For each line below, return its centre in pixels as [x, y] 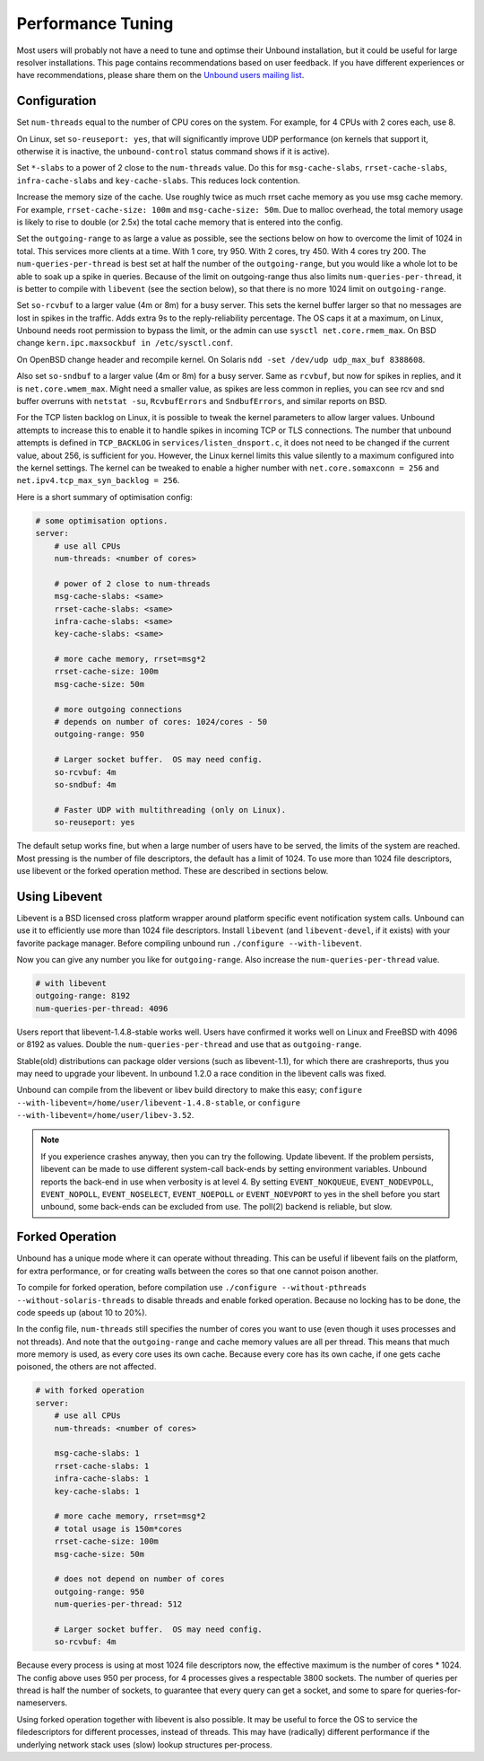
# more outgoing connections [118, 709]
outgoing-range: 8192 [83, 996]
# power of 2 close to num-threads [132, 583]
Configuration [56, 101]
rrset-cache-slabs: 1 [102, 1466]
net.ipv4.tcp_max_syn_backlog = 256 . [98, 480]
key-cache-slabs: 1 [97, 1491]
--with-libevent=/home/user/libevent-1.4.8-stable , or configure [159, 1102]
